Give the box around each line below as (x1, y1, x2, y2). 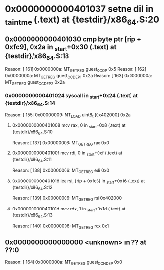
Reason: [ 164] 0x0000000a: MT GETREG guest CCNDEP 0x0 (5, 259, 122, 266)
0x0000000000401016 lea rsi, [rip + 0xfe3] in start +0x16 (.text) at (12, 178, 145, 185)
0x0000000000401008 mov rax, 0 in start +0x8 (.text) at (12, 122, 126, 129)
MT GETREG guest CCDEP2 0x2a (5, 79, 65, 86)
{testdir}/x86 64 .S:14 (5, 99, 56, 107)
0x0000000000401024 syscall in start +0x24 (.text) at (5, 92, 138, 100)
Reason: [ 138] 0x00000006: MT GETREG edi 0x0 (12, 167, 110, 174)
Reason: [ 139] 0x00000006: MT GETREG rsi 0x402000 (12, 195, 122, 202)
